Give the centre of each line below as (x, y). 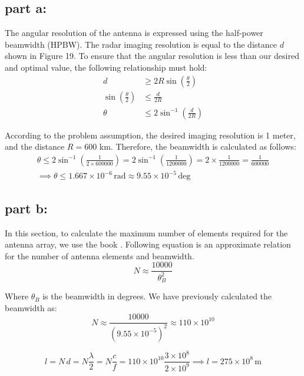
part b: (26, 208)
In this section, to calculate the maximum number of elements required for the (146, 232)
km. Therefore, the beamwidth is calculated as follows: (198, 146)
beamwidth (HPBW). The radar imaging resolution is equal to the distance (141, 44)
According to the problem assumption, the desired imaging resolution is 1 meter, (150, 135)
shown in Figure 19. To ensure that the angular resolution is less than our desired (152, 56)
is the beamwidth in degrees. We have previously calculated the (157, 296)
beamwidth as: (31, 307)
